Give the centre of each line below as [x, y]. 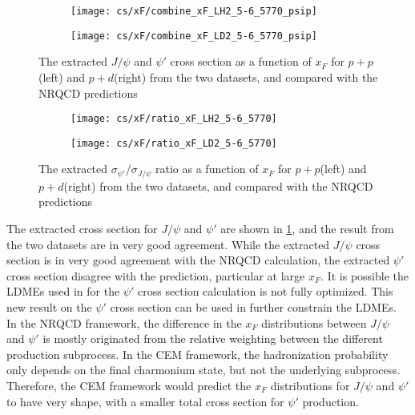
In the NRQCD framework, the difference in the [124, 322]
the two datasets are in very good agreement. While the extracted [168, 244]
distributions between [314, 322]
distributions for [310, 385]
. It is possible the [365, 275]
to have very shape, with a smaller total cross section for [145, 401]
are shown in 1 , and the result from [307, 229]
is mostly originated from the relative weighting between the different [213, 338]
